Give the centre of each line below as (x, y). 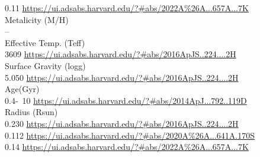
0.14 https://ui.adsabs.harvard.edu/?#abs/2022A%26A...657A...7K (127, 147)
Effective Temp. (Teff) (45, 42)
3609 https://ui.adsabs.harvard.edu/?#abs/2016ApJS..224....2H (121, 54)
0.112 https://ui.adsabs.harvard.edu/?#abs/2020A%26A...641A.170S (130, 135)
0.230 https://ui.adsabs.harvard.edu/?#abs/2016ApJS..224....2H (122, 123)
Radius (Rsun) (31, 112)
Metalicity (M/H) (37, 19)
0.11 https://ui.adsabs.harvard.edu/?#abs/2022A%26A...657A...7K (127, 8)
